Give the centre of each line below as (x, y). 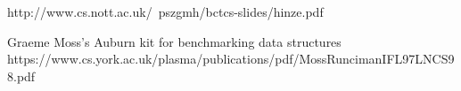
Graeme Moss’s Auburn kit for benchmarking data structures (174, 41)
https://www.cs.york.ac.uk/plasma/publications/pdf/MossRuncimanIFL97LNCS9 (231, 59)
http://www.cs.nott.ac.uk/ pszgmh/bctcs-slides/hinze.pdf (165, 11)
